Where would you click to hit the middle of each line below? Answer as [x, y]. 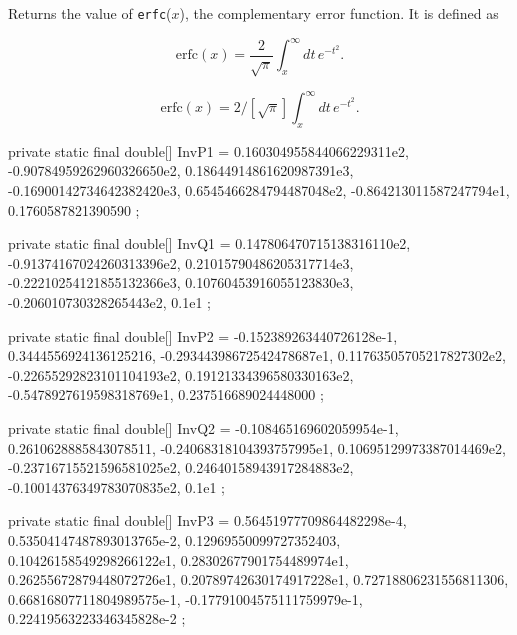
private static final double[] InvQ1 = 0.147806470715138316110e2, [209, 243]
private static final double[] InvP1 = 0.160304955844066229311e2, [208, 150]
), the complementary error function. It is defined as [339, 13]
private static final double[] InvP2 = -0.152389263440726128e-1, [203, 335]
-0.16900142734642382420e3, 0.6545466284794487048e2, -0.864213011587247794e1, [259, 190]
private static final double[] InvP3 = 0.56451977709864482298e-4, [207, 520]
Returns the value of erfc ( [90, 13]
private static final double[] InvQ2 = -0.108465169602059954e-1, [203, 427]
